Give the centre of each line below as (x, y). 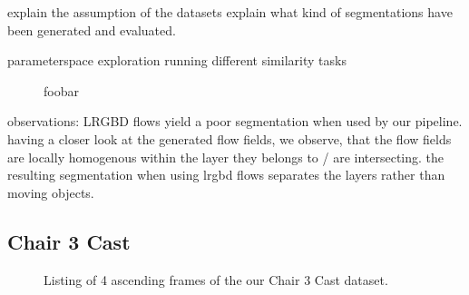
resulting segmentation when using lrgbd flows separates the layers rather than (226, 175)
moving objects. (51, 192)
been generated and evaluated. (92, 29)
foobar (61, 90)
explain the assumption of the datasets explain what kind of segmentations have (230, 12)
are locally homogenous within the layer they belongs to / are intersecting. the (226, 157)
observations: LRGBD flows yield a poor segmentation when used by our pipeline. (235, 121)
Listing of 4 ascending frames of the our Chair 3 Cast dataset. (216, 279)
